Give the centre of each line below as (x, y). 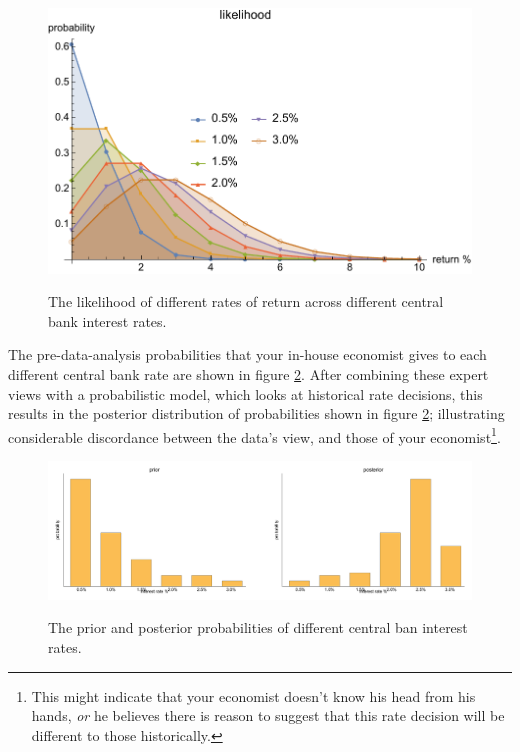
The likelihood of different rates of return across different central (246, 301)
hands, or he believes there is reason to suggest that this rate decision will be (268, 715)
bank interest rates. (107, 320)
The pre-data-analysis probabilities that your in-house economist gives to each (247, 354)
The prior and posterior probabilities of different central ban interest (258, 627)
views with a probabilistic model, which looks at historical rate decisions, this (245, 393)
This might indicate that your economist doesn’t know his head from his (253, 695)
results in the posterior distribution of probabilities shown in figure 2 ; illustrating (256, 413)
